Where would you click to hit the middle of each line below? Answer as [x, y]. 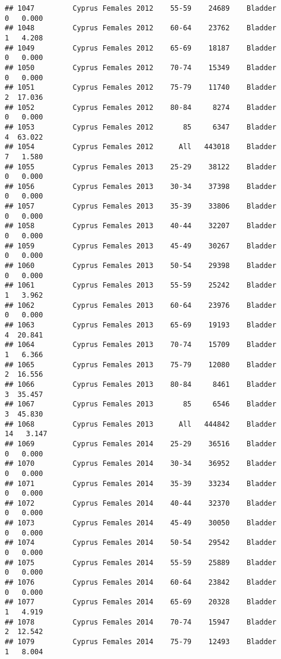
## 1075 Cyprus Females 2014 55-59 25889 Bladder [141, 562]
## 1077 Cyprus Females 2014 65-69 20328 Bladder [141, 602]
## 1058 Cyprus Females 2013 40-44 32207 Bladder [141, 226]
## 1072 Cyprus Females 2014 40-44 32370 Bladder [141, 503]
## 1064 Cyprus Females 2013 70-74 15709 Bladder [141, 345]
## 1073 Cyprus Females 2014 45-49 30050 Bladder [141, 523]
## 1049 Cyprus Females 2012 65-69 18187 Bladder [141, 48]
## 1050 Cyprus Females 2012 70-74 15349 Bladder [141, 67]
